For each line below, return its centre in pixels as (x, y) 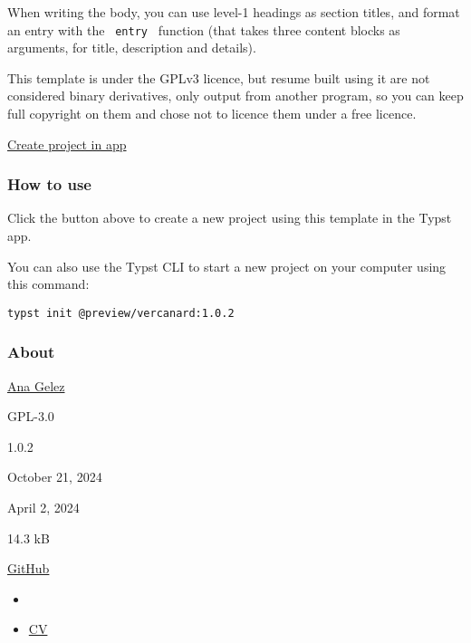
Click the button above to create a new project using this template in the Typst (230, 218)
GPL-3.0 (31, 416)
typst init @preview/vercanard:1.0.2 (121, 313)
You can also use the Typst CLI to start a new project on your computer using (227, 266)
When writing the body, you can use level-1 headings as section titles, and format (234, 12)
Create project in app (67, 144)
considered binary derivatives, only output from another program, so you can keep (235, 96)
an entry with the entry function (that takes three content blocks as (204, 29)
